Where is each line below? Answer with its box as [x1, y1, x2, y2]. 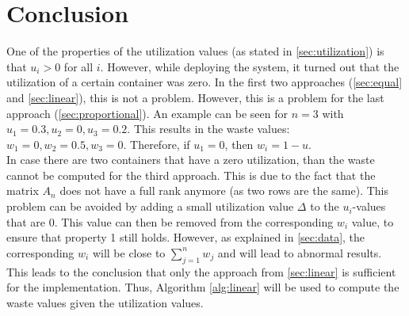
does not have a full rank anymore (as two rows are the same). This [59, 182, 389, 199]
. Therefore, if [123, 135, 190, 152]
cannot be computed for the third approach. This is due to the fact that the [6, 166, 376, 183]
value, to [351, 213, 394, 230]
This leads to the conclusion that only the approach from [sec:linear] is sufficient [6, 263, 396, 280]
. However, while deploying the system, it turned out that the [100, 58, 399, 74]
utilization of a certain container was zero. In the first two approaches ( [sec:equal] [6, 74, 403, 90]
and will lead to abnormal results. [217, 244, 382, 261]
